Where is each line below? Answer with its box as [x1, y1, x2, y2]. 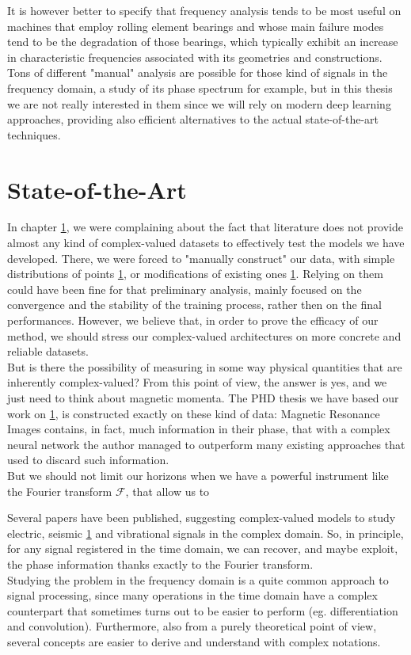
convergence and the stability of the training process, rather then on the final [7, 296, 382, 313]
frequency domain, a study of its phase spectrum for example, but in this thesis [7, 79, 393, 96]
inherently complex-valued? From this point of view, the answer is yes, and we [7, 374, 387, 390]
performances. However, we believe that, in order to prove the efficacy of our [7, 312, 379, 329]
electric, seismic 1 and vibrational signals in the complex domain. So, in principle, [7, 524, 404, 541]
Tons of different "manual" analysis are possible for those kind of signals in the [7, 64, 388, 81]
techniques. [7, 126, 61, 143]
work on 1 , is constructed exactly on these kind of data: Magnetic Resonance [7, 405, 380, 421]
